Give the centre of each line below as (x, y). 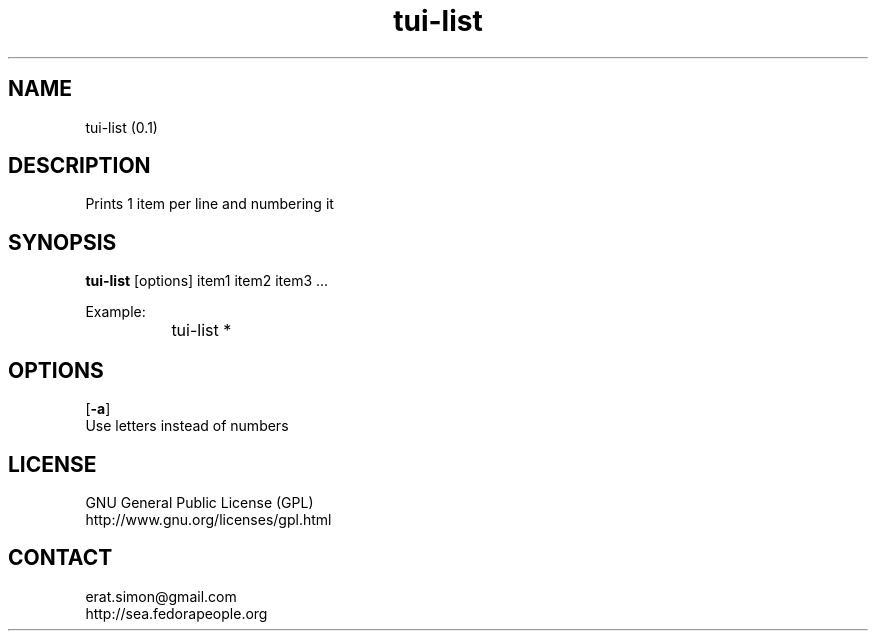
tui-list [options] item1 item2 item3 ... (207, 281)
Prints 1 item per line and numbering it (209, 204)
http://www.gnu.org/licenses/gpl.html (208, 519)
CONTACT (60, 558)
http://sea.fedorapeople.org (176, 613)
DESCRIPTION (79, 166)
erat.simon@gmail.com (161, 596)
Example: (115, 312)
